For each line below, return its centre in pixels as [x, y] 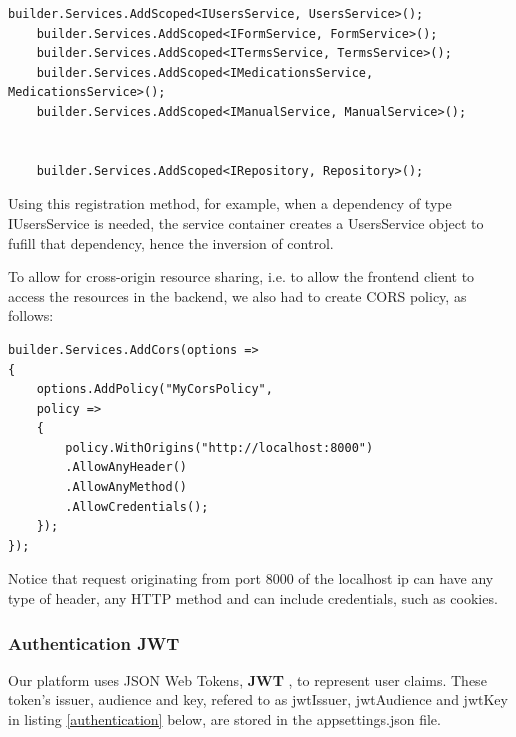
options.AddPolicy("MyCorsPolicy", [154, 389]
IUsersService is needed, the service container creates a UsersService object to [246, 222]
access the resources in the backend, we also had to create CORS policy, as [237, 295]
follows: [31, 315]
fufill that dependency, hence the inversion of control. [171, 242]
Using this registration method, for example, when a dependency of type [230, 203]
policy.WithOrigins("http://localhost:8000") [219, 447]
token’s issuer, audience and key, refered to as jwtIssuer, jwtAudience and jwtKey [258, 699]
